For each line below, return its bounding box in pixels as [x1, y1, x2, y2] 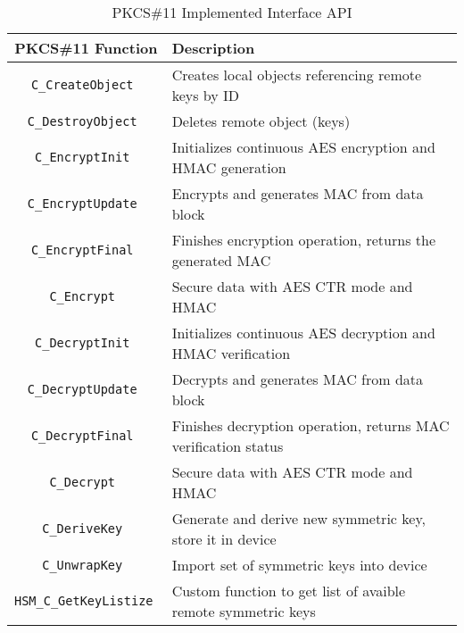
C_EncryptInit [35, 150, 130, 164]
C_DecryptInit [35, 336, 130, 350]
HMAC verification [171, 343, 291, 363]
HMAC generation [171, 157, 286, 178]
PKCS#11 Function [14, 37, 158, 58]
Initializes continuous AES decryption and [171, 322, 435, 343]
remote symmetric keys [171, 601, 316, 621]
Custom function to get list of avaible [171, 580, 406, 601]
